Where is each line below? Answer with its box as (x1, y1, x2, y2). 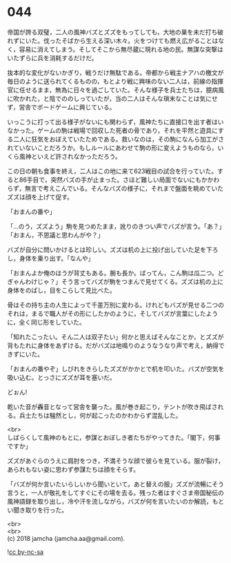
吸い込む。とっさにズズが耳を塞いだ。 (7, 373, 116, 381)
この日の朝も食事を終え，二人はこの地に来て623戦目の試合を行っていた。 (7, 166, 218, 175)
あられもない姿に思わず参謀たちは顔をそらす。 (7, 465, 140, 473)
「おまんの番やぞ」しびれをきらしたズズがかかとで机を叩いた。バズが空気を (7, 364, 225, 373)
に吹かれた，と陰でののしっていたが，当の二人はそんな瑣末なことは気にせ (7, 94, 219, 102)
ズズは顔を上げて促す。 (7, 193, 74, 201)
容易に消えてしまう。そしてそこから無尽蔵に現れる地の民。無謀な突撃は (19, 45, 224, 53)
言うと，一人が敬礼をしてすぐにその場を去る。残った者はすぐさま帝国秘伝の (7, 488, 224, 497)
